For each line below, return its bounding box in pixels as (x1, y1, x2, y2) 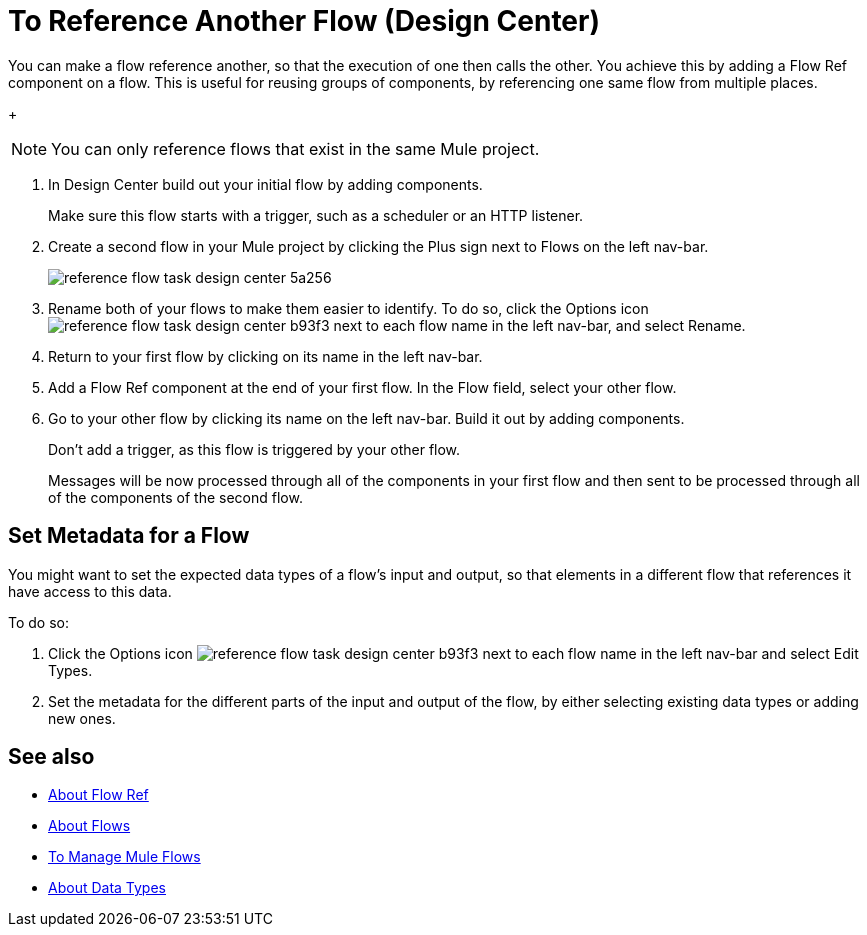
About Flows (48, 817, 131, 835)
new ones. (48, 709, 116, 727)
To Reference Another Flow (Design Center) (8, 4, 601, 38)
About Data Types (48, 879, 166, 897)
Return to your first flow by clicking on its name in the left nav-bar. (48, 347, 483, 365)
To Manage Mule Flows (48, 848, 201, 866)
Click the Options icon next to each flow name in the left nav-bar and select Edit (48, 644, 859, 662)
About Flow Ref (48, 786, 149, 804)
